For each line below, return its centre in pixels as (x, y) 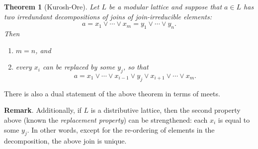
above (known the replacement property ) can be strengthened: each (106, 119)
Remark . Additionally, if (43, 110)
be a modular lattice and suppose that (165, 6)
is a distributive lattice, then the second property (166, 110)
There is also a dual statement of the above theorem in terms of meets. (112, 93)
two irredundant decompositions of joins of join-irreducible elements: (108, 16)
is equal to (234, 119)
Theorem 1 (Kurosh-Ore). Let (52, 6)
